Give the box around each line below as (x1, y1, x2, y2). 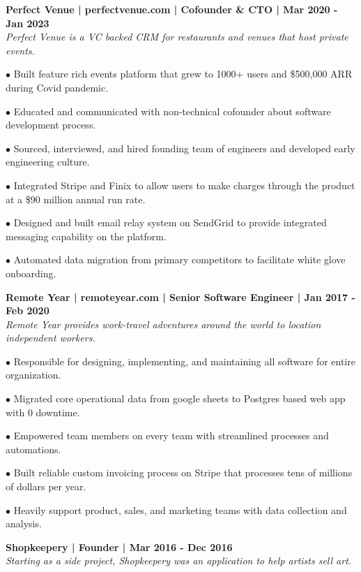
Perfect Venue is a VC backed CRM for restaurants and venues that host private (6, 29, 348, 44)
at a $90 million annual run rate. (6, 191, 146, 206)
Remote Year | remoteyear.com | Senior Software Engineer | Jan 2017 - (6, 289, 355, 304)
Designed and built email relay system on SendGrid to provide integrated (13, 215, 327, 230)
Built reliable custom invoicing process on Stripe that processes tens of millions (13, 465, 353, 480)
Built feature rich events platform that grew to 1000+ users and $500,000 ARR (13, 66, 353, 81)
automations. (6, 441, 61, 456)
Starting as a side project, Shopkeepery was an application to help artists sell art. (6, 553, 352, 568)
